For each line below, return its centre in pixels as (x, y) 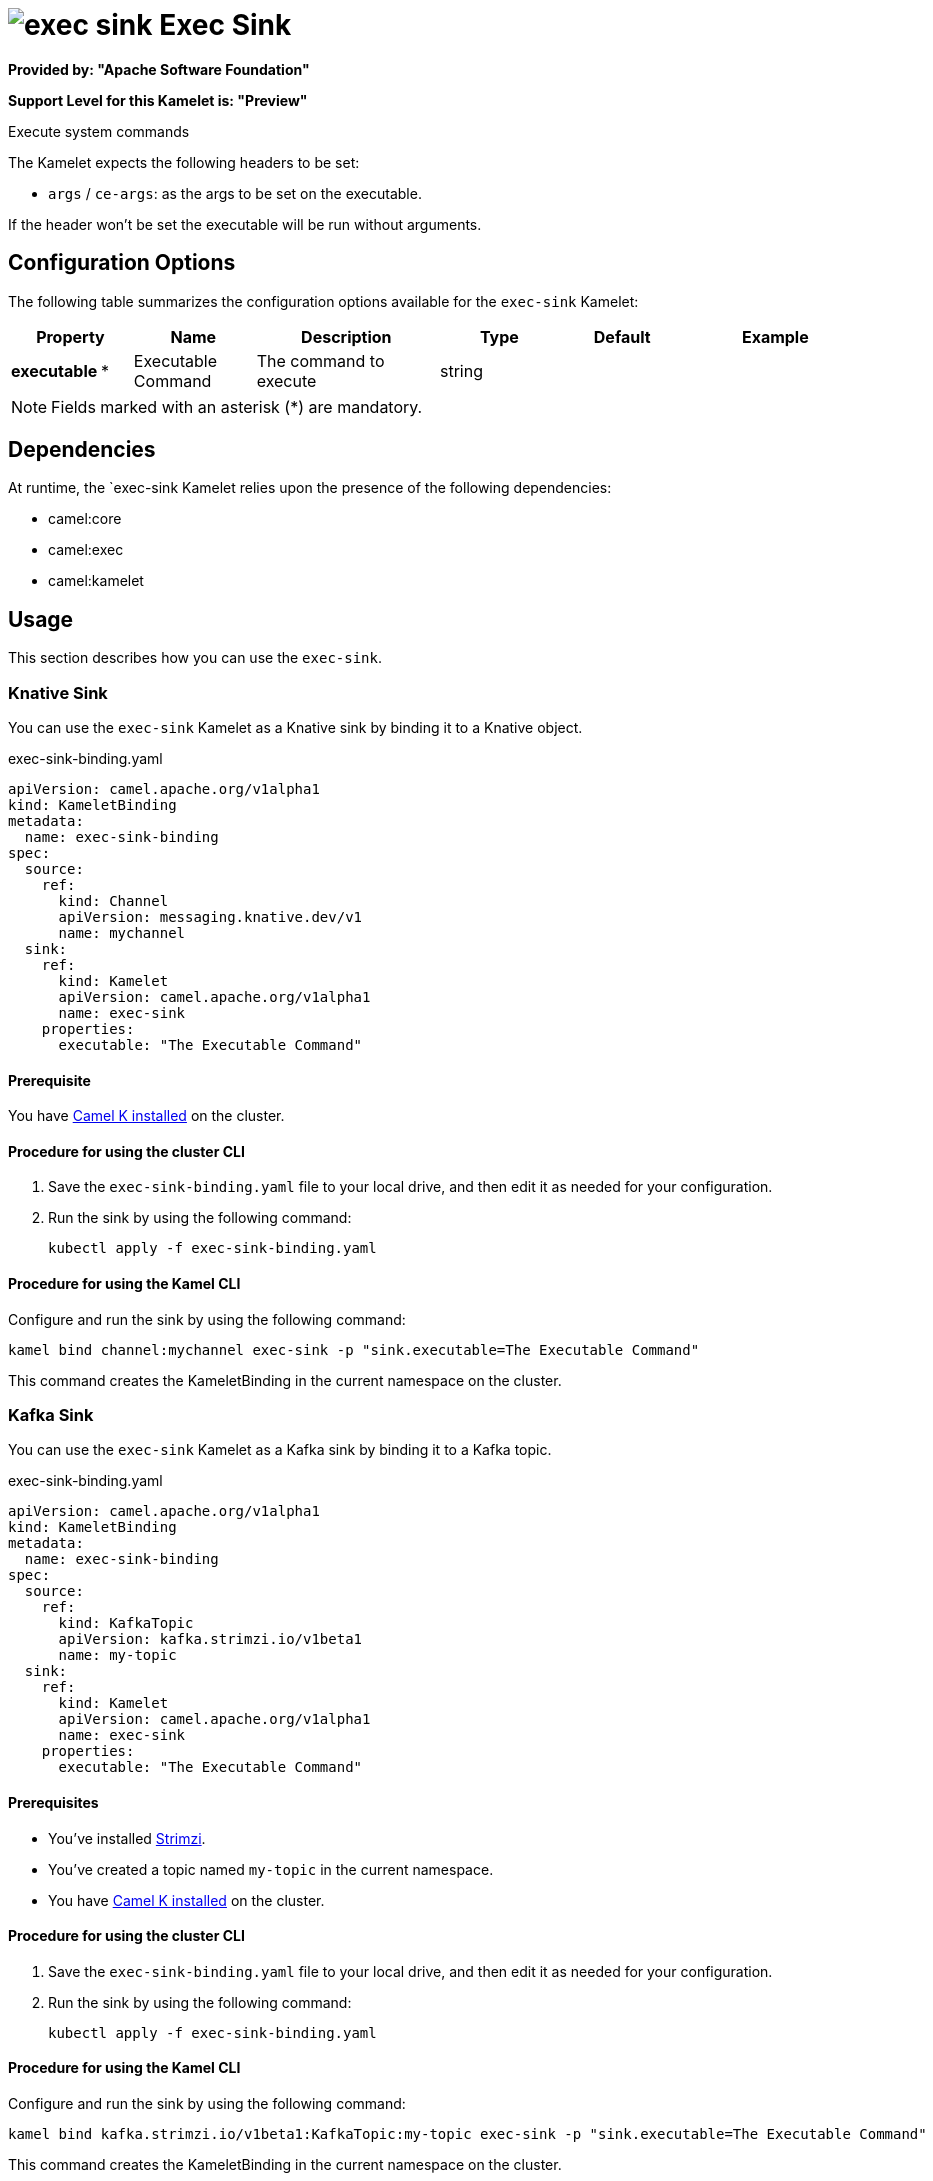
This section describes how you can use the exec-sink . (195, 658)
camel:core (85, 519)
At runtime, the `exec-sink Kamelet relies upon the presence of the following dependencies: (310, 488)
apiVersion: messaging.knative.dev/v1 (210, 917)
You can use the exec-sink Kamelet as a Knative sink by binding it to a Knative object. (295, 728)
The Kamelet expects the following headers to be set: (184, 162)
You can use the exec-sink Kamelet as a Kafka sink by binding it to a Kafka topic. (280, 1450)
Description (346, 336)
